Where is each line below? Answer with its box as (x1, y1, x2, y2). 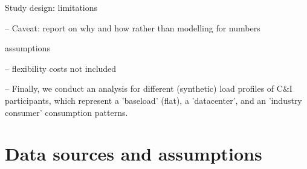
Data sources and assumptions (5, 141, 262, 166)
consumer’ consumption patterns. (5, 106, 128, 118)
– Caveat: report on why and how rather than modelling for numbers (5, 21, 260, 34)
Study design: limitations (5, 1, 98, 13)
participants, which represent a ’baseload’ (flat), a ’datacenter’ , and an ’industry (5, 94, 302, 106)
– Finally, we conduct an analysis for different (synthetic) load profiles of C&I (5, 82, 292, 95)
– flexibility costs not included (5, 62, 117, 74)
